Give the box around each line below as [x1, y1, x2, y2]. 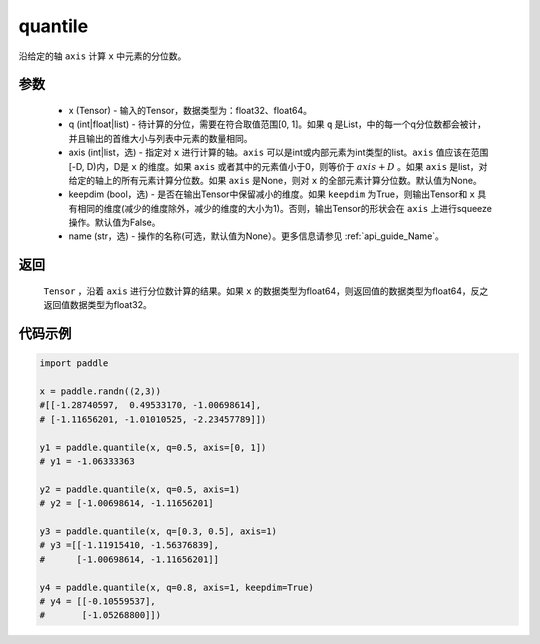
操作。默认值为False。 [68, 216, 161, 229]
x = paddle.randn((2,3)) [39, 386, 162, 397]
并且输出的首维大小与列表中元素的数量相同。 [68, 132, 253, 144]
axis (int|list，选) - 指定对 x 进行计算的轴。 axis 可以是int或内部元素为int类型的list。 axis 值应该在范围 [68, 146, 489, 159]
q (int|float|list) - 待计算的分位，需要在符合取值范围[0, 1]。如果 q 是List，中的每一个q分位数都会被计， [68, 118, 487, 130]
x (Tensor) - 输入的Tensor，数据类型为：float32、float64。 [68, 104, 312, 116]
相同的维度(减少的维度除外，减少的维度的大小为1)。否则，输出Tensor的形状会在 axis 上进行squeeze [76, 202, 492, 214]
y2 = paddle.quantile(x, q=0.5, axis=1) [39, 483, 240, 495]
